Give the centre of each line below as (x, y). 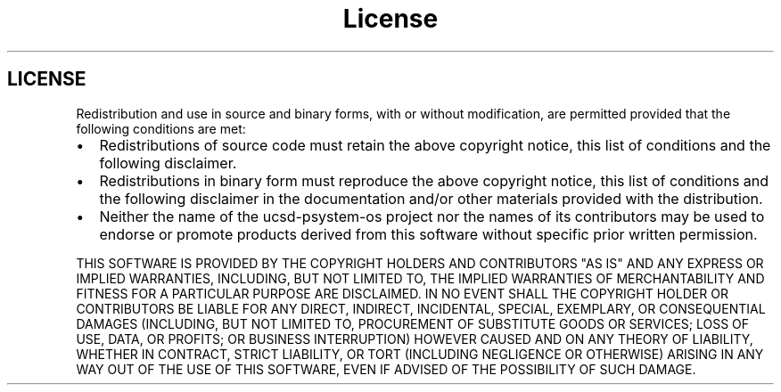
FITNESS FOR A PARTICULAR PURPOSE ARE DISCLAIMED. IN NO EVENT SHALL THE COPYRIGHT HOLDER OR (402, 293)
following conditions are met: (161, 128)
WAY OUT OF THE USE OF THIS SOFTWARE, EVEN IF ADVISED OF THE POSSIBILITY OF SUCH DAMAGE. (386, 369)
